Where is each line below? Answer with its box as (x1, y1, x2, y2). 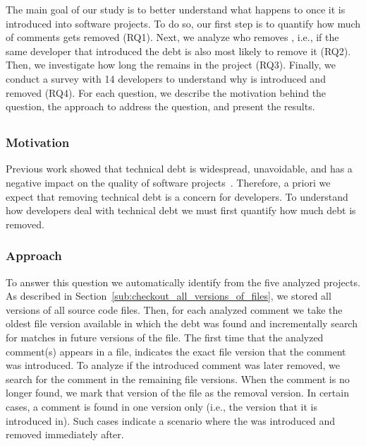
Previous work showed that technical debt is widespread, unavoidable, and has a (6, 161, 353, 176)
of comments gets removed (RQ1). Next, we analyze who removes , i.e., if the (6, 30, 339, 45)
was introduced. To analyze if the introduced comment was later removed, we (6, 358, 340, 372)
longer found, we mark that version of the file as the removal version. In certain (6, 385, 349, 400)
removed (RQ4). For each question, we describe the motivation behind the (6, 85, 327, 100)
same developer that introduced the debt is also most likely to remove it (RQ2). (6, 43, 351, 58)
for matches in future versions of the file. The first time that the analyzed (6, 330, 324, 344)
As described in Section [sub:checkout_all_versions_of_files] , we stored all (6, 288, 331, 303)
